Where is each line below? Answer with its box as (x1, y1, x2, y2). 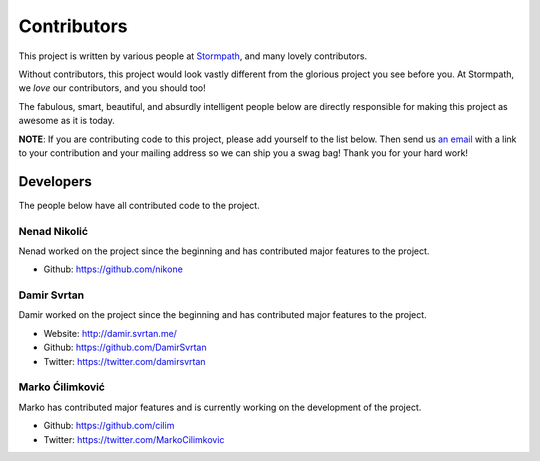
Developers (18, 173, 92, 190)
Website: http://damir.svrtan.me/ (43, 327, 177, 339)
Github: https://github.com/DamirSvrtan (43, 341, 207, 354)
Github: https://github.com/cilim (43, 420, 175, 432)
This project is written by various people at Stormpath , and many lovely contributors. (18, 50, 368, 62)
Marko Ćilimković (18, 380, 105, 394)
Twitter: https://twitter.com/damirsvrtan (43, 355, 206, 367)
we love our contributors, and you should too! (18, 82, 207, 94)
